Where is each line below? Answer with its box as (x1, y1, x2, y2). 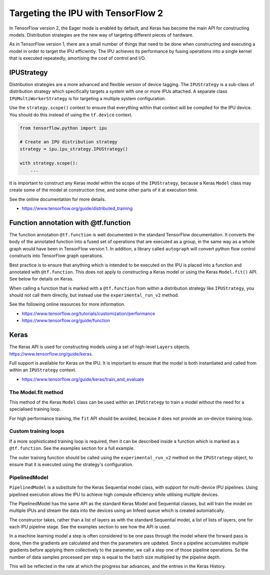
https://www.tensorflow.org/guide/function (21, 318, 110, 324)
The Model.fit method (9, 389, 63, 396)
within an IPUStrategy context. (9, 367, 76, 373)
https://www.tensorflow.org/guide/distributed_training (21, 205, 133, 211)
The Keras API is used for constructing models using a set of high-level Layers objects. (9, 344, 191, 350)
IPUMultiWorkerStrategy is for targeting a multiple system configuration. (9, 95, 166, 101)
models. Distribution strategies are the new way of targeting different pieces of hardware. (9, 32, 193, 38)
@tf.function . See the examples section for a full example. (9, 445, 135, 451)
